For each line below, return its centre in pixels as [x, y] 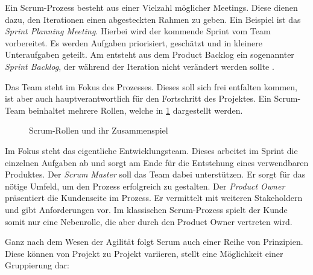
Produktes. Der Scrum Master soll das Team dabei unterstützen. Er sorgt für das [155, 174]
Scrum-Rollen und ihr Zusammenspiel [99, 130]
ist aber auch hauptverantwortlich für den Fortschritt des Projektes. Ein [138, 98]
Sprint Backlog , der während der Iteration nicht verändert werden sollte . [140, 66]
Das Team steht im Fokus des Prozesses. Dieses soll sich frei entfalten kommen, [151, 86]
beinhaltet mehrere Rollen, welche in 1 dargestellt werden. [135, 110]
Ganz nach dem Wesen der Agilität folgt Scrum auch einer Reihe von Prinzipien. [154, 242]
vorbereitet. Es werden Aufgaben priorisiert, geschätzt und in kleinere [134, 42]
